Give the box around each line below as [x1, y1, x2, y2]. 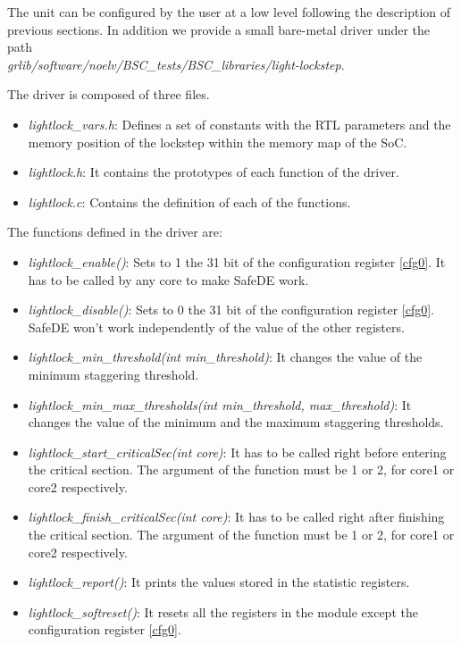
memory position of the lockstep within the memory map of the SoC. [28, 132, 407, 151]
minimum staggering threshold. [28, 364, 199, 383]
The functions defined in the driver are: [7, 222, 222, 241]
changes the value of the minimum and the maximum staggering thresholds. [28, 413, 444, 431]
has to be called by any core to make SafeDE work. [28, 270, 309, 289]
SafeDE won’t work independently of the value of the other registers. [28, 317, 405, 336]
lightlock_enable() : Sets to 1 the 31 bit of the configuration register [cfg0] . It [28, 252, 446, 271]
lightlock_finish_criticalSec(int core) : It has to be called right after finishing [28, 507, 445, 526]
